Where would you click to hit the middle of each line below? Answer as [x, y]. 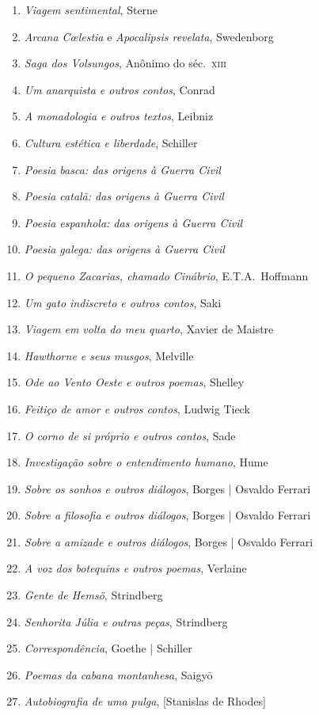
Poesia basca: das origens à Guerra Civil [122, 169]
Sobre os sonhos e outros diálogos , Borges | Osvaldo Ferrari [167, 488]
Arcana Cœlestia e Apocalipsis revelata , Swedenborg [149, 36]
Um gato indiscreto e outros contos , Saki [123, 302]
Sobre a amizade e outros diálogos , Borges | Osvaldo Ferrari [169, 541]
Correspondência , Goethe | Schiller [108, 648]
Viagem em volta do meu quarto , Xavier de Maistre [149, 329]
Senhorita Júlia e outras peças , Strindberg [126, 621]
